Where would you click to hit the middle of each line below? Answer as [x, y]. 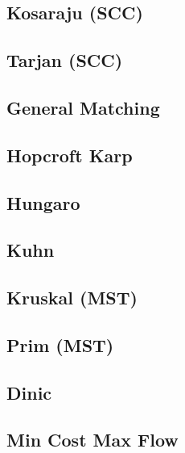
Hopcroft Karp [70, 155]
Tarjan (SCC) [65, 60]
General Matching [83, 107]
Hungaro [43, 202]
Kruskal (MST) [72, 298]
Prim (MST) [60, 344]
